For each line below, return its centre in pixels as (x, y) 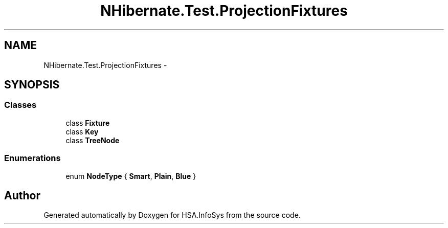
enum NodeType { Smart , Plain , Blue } (131, 176)
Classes (20, 105)
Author (22, 195)
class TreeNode (93, 140)
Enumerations (32, 158)
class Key (82, 131)
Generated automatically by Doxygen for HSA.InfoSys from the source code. (172, 215)
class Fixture (88, 123)
